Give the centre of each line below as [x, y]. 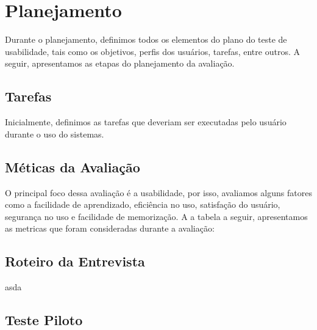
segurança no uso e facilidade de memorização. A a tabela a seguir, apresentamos [156, 216]
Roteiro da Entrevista [75, 261]
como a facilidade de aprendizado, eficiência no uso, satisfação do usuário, [143, 204]
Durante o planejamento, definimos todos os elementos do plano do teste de [146, 39]
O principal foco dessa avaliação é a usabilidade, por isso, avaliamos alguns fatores [158, 192]
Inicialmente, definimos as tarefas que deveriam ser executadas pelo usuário [146, 122]
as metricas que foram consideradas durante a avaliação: [110, 228]
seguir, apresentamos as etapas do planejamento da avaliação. [120, 63]
